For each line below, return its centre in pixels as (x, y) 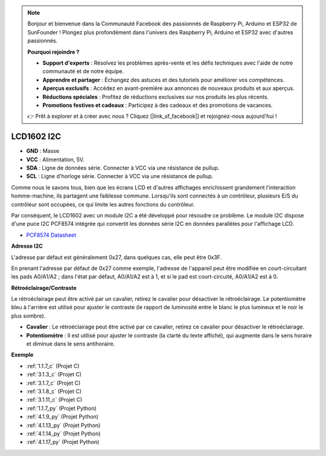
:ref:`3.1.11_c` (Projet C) (54, 400)
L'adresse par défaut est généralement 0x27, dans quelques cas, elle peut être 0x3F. (117, 257)
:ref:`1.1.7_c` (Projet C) (53, 366)
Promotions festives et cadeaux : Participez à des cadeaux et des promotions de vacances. (158, 105)
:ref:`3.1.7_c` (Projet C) (53, 383)
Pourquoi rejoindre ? (53, 52)
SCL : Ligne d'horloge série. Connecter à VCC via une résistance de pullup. (120, 176)
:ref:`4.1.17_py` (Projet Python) (63, 442)
